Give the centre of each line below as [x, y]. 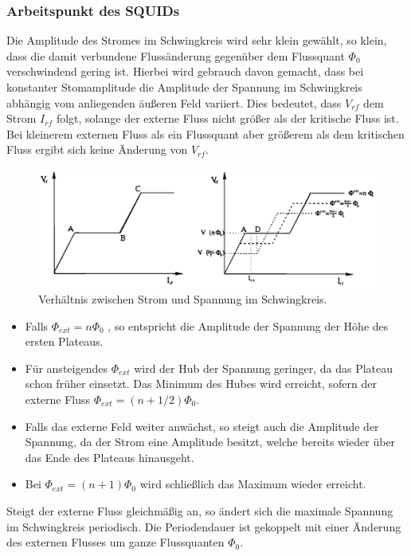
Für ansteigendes [66, 368]
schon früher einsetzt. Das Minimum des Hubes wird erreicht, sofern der [201, 384]
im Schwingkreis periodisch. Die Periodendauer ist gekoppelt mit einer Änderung [204, 526]
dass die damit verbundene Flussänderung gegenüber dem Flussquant [176, 55]
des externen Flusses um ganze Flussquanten [115, 542]
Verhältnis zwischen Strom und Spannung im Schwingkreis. [183, 299]
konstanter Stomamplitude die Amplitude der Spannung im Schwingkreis [184, 87]
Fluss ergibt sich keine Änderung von [97, 149]
